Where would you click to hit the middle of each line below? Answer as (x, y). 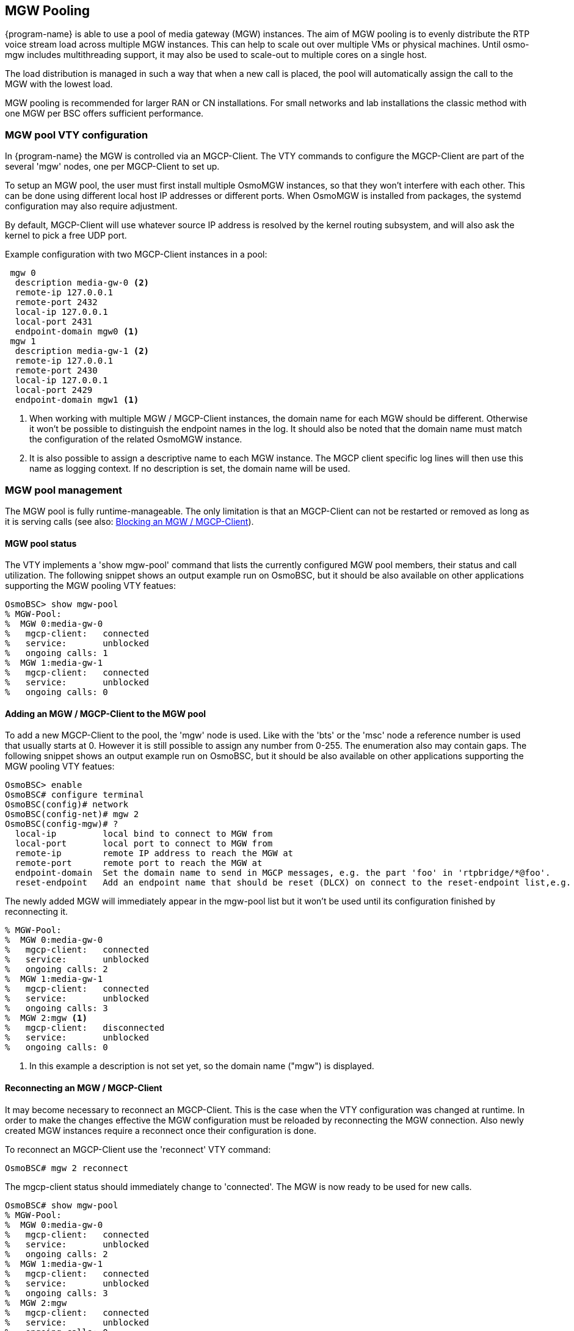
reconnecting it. (37, 912)
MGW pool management (64, 490)
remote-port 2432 (56, 302)
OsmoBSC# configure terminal (74, 795)
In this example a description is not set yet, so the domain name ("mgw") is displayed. (202, 1066)
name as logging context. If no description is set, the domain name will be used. (190, 469)
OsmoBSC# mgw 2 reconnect (67, 1168)
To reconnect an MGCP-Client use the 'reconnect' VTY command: (138, 1149)
